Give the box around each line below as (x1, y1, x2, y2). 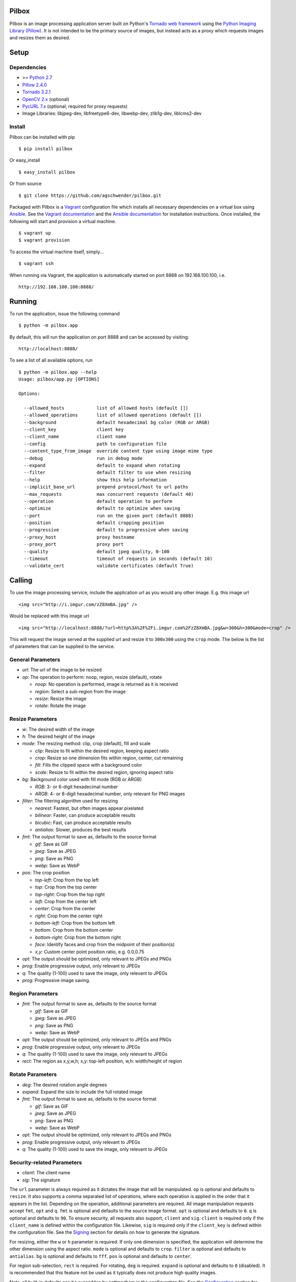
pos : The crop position (22, 870, 70, 876)
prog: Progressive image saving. (22, 977, 90, 984)
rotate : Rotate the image (35, 703, 86, 709)
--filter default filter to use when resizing (24, 470, 191, 475)
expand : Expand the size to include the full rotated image (22, 1089, 143, 1095)
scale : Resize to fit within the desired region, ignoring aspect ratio (35, 769, 174, 775)
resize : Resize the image (35, 695, 87, 702)
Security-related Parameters (9, 1159, 82, 1166)
